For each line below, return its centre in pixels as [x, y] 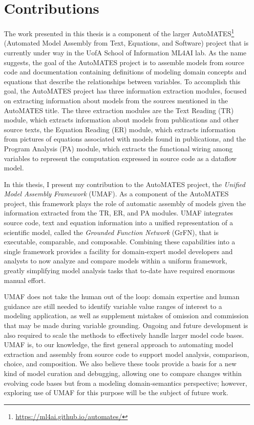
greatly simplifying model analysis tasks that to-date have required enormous [119, 271]
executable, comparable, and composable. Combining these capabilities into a [120, 242]
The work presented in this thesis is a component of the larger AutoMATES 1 [119, 33]
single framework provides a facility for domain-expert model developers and [118, 251]
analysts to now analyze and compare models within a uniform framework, [116, 261]
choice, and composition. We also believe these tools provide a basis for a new [120, 364]
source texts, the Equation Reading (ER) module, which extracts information [120, 129]
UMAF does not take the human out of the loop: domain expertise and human [122, 296]
